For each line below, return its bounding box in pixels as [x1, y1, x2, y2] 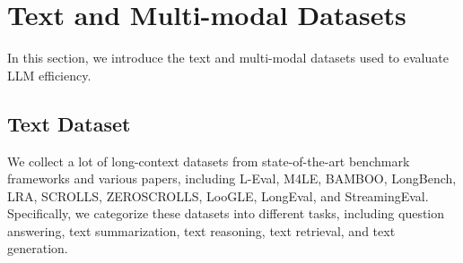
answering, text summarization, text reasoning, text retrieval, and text [7, 221, 396, 240]
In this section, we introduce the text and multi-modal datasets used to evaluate [7, 48, 449, 67]
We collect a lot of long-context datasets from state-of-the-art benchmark [7, 151, 410, 170]
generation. [7, 239, 68, 258]
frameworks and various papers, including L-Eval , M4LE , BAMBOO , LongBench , [7, 169, 457, 188]
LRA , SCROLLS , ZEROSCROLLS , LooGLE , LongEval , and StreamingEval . [7, 186, 429, 205]
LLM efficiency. [7, 65, 92, 84]
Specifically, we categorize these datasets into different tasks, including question [7, 204, 445, 223]
